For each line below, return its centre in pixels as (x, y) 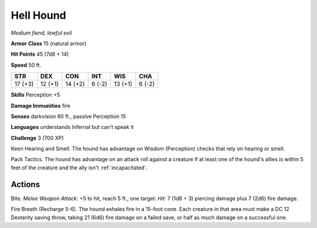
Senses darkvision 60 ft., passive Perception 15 (68, 116)
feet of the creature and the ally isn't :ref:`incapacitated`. (79, 168)
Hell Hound (39, 15)
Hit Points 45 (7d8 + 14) (40, 54)
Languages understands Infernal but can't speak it (72, 127)
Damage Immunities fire (41, 106)
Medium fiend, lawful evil (41, 33)
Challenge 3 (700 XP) (37, 138)
